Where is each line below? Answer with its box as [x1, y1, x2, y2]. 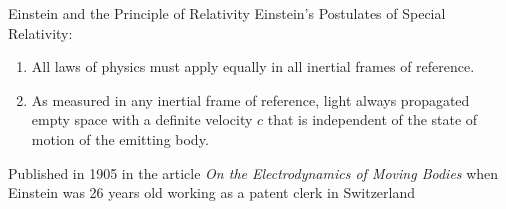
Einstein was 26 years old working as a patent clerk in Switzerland [8, 182, 416, 203]
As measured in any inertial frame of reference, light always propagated [31, 89, 470, 110]
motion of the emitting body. [31, 128, 209, 149]
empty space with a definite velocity [31, 109, 253, 130]
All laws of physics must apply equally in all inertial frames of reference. [31, 56, 475, 77]
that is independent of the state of [267, 109, 478, 130]
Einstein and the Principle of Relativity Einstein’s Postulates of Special [8, 3, 446, 23]
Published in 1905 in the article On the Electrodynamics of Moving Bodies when [8, 162, 499, 183]
